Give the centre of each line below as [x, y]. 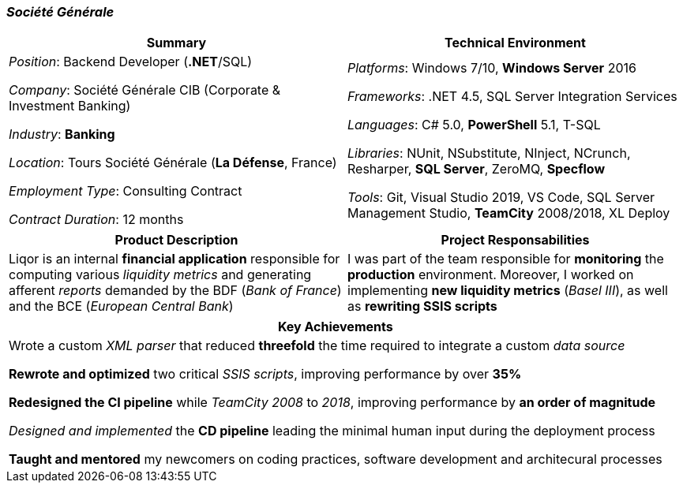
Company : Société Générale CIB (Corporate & [145, 90]
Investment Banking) [70, 106]
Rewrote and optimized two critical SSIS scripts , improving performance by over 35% [265, 374]
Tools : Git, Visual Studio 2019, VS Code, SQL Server [501, 198]
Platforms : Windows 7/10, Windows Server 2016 [492, 68]
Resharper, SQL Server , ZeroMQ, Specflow [477, 169]
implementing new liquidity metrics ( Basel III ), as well [508, 291]
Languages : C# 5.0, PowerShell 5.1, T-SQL [474, 125]
